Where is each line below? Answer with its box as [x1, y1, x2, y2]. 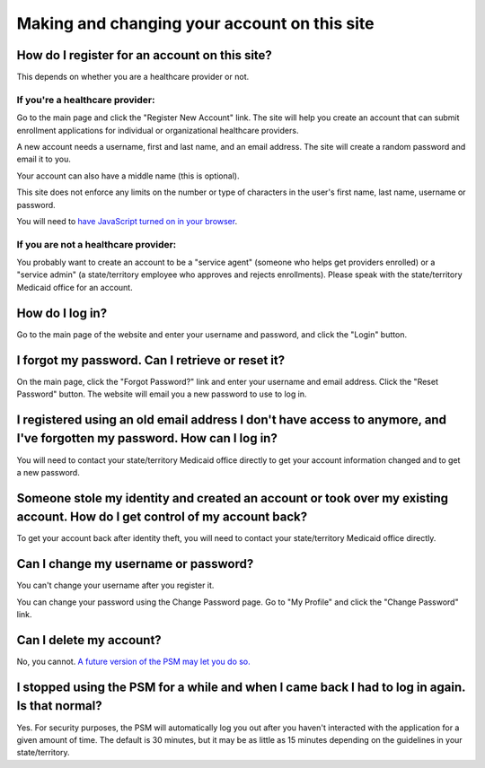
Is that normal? [16, 698, 102, 713]
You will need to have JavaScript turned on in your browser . [16, 215, 238, 226]
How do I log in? [16, 305, 108, 320]
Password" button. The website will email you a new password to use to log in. [16, 388, 307, 399]
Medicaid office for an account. [16, 282, 134, 292]
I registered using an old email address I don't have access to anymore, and [16, 412, 446, 427]
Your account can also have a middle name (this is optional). [16, 170, 240, 181]
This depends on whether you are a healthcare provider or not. [16, 72, 250, 83]
